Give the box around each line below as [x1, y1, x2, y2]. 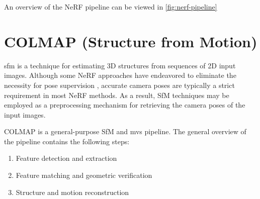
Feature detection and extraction [16, 153, 117, 163]
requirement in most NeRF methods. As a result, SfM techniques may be [4, 89, 229, 100]
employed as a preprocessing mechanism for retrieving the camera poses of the [4, 99, 245, 110]
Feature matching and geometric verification [16, 170, 152, 180]
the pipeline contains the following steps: [4, 136, 130, 146]
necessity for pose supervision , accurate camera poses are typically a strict [4, 79, 235, 90]
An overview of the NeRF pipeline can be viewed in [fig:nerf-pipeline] [4, 2, 217, 12]
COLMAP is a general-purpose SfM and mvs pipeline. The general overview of [4, 126, 246, 137]
